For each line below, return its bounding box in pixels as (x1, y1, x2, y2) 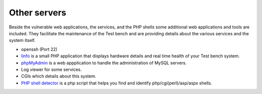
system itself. (9, 38, 36, 43)
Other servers (9, 7, 66, 18)
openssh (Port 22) (21, 46, 58, 52)
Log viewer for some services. (21, 67, 82, 72)
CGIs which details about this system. (21, 73, 97, 79)
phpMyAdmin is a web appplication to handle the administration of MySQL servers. (21, 60, 187, 66)
